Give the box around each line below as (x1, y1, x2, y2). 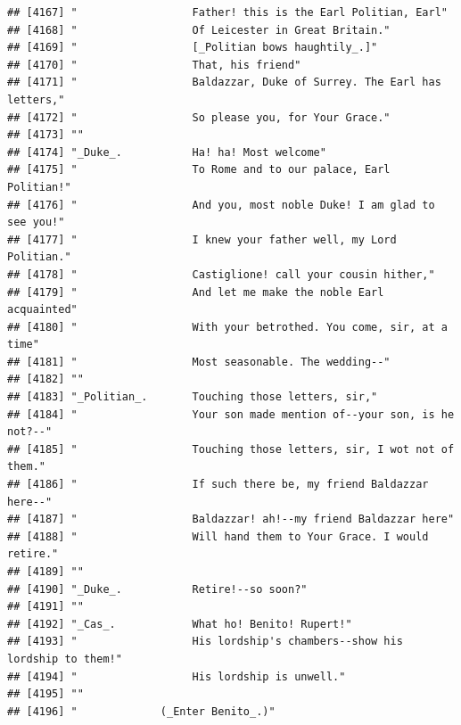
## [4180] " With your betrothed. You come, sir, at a (7, 320, 448, 334)
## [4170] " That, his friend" (7, 58, 301, 71)
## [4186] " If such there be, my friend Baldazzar (7, 478, 429, 491)
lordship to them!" (7, 652, 122, 665)
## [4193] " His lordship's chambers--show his (7, 635, 403, 648)
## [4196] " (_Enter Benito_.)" (7, 704, 276, 718)
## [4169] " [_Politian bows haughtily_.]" (7, 41, 378, 54)
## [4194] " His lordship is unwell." (7, 670, 346, 683)
